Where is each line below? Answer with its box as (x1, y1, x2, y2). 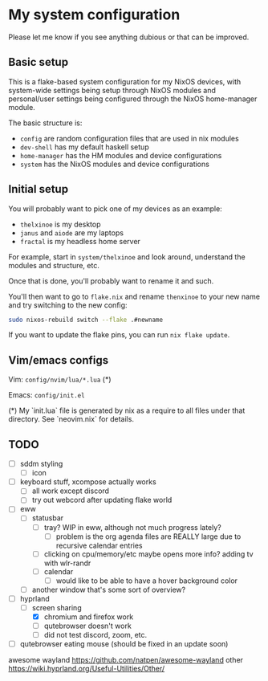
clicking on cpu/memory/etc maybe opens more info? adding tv (43, 548, 254, 559)
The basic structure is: (8, 118, 83, 128)
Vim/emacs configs (8, 353, 109, 367)
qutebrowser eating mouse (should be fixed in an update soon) (19, 639, 229, 649)
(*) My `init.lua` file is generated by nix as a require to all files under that (8, 406, 246, 415)
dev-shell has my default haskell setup (19, 142, 150, 152)
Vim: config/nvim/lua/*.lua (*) (8, 375, 112, 385)
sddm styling (19, 459, 63, 469)
